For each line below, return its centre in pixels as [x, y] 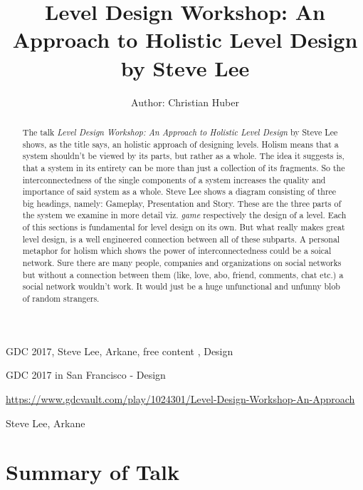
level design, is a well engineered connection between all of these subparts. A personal [181, 239]
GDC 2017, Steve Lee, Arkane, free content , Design [120, 351]
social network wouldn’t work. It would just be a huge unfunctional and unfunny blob [181, 286]
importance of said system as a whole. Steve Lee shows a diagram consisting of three [179, 192]
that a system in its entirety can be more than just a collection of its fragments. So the [184, 167]
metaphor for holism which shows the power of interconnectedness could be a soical [177, 251]
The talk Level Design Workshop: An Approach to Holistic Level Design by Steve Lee [180, 132]
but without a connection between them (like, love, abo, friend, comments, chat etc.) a [183, 274]
